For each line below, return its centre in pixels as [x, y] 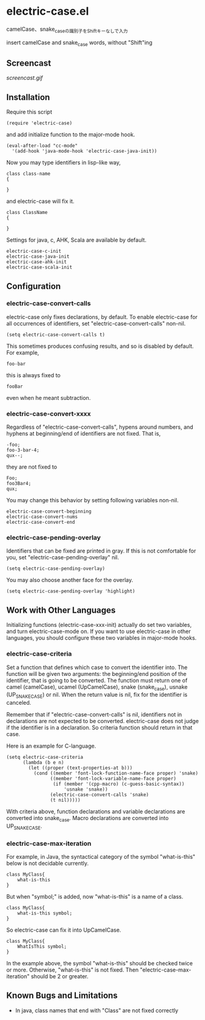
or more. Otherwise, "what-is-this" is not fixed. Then [73, 970]
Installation [28, 97]
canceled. [19, 703]
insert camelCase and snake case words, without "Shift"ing [80, 43]
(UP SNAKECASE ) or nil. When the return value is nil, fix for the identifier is [97, 696]
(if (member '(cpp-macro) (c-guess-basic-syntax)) [119, 784]
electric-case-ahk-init [37, 262]
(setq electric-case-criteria [45, 757]
